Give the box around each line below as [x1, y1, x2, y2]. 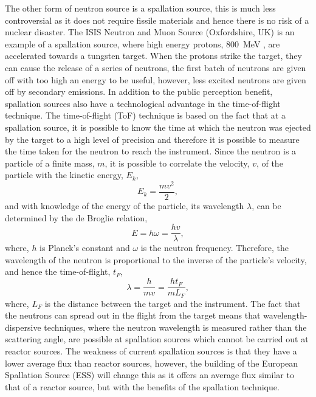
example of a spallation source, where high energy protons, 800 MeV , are [5, 37, 280, 50]
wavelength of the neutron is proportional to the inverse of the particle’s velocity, [5, 253, 307, 266]
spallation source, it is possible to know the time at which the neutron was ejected [5, 120, 311, 133]
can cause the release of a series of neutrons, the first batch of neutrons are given [5, 61, 306, 74]
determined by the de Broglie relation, [5, 211, 148, 224]
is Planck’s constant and [39, 241, 130, 254]
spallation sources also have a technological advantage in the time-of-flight [5, 97, 281, 109]
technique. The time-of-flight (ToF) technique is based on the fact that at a [5, 109, 286, 122]
